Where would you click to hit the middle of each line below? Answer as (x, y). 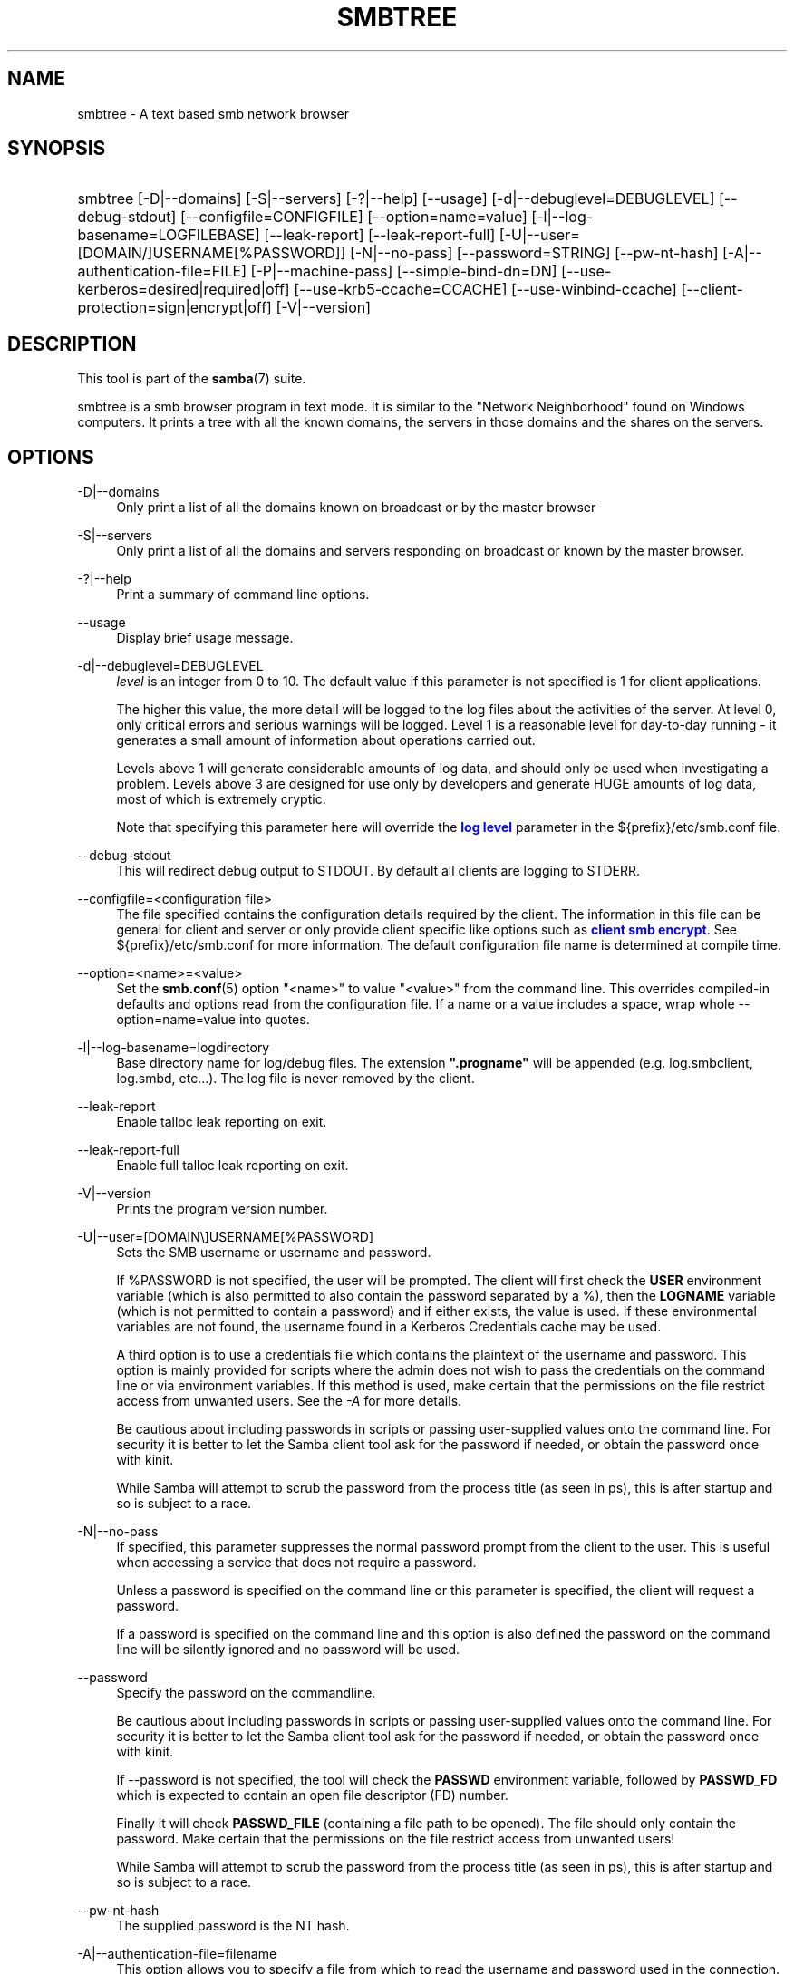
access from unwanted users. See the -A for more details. (289, 1401)
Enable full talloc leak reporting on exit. (232, 1166)
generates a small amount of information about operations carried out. (326, 740)
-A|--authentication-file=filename (177, 1954)
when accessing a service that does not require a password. (296, 1563)
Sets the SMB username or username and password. (274, 1253)
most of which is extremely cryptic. (221, 799)
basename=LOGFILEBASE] (169, 235)
